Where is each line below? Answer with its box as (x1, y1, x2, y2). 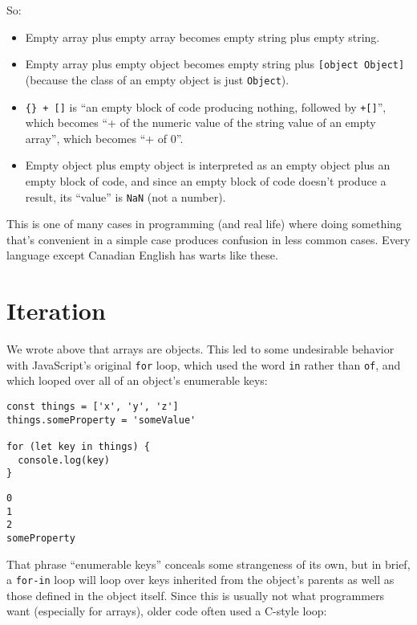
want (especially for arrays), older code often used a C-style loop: (6, 603, 327, 619)
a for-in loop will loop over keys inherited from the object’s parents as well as (6, 571, 395, 588)
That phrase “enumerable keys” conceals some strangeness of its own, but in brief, (6, 555, 411, 572)
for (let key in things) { (6, 440, 150, 452)
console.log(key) (18, 454, 110, 466)
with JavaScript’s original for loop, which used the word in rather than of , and (6, 356, 401, 373)
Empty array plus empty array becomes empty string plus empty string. (25, 28, 380, 45)
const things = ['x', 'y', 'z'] (6, 400, 179, 412)
